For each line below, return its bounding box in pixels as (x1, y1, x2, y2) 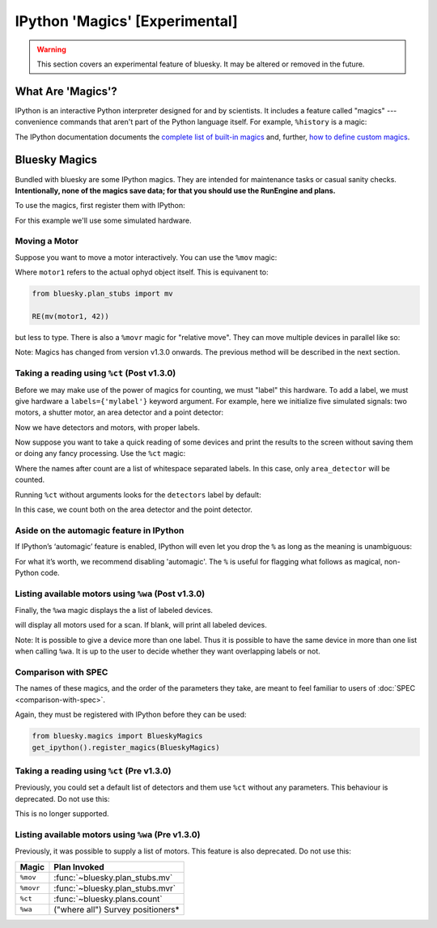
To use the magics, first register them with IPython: (15, 201, 185, 211)
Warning (36, 45, 66, 54)
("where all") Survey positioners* (53, 904, 180, 915)
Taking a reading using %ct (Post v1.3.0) (15, 368, 176, 379)
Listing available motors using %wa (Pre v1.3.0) (15, 828, 201, 840)
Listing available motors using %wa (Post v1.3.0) (15, 588, 206, 599)
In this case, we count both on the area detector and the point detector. (15, 504, 252, 514)
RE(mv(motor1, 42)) (32, 312, 109, 321)
